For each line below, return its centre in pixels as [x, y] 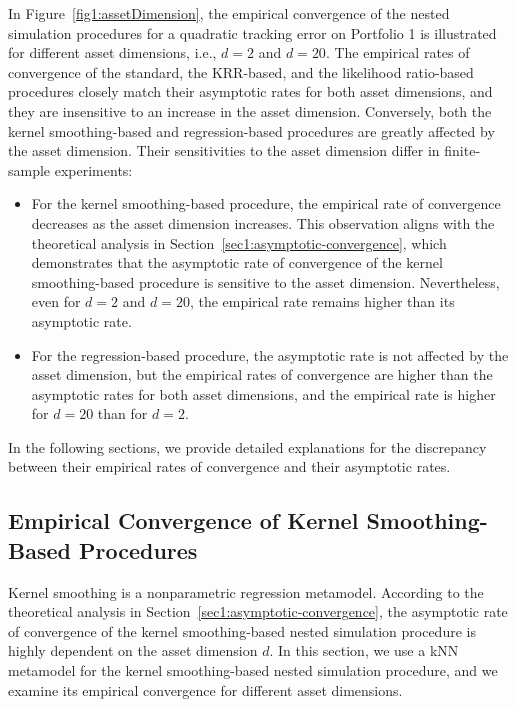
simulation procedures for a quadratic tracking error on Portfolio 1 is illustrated [252, 32]
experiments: [93, 169]
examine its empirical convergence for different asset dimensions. [205, 689]
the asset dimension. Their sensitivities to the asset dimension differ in [224, 150]
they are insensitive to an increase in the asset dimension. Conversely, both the [250, 110]
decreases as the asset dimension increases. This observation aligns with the [263, 222]
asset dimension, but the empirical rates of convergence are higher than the [262, 374]
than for [122, 413]
